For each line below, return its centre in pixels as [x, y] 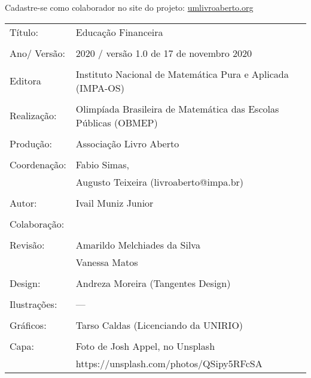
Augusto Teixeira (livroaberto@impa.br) [160, 182]
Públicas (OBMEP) [117, 122]
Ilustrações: [33, 304]
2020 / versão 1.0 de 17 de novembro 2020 [164, 53]
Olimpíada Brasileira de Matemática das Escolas [177, 108]
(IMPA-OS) [100, 87]
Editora [25, 81]
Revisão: [27, 244]
